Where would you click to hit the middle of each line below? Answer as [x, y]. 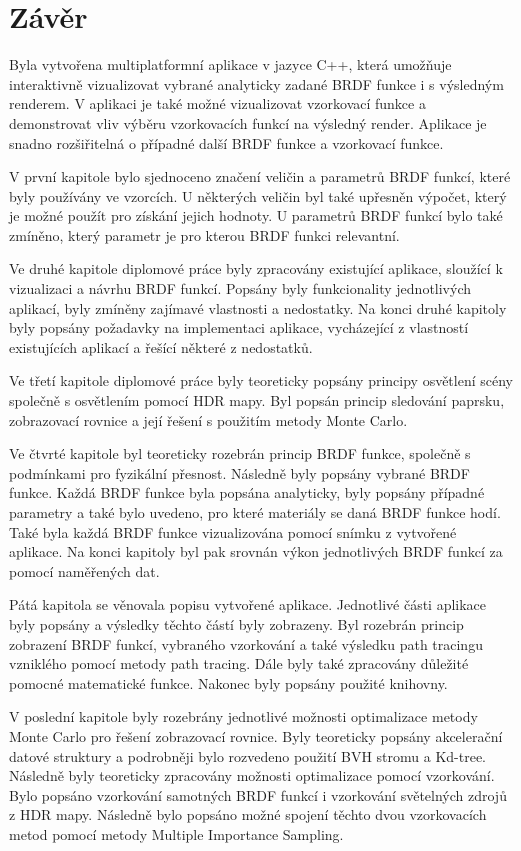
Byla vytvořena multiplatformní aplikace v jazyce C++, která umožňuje [230, 64]
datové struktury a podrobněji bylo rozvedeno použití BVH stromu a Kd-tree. [248, 755]
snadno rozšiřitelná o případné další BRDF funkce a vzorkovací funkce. [226, 142]
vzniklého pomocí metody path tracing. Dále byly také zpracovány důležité [239, 663]
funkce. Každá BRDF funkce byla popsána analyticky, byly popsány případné [247, 492]
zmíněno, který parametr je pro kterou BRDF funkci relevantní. [204, 234]
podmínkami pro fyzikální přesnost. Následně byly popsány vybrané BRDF [239, 472]
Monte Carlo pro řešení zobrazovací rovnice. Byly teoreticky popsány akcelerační [256, 735]
